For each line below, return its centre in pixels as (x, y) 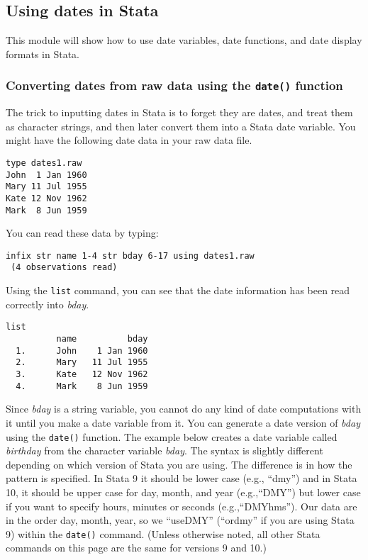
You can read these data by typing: (82, 233)
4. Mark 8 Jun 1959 (82, 386)
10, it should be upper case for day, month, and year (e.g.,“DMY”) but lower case (183, 492)
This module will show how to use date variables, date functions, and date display (184, 40)
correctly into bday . (48, 304)
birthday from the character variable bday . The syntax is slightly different (165, 450)
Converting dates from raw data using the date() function (174, 85)
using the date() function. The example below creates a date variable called (172, 436)
